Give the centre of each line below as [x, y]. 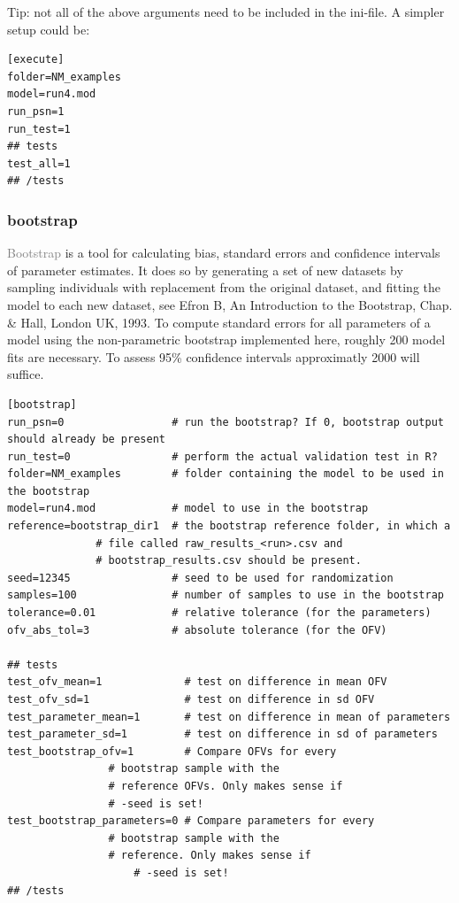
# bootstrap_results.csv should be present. [229, 561]
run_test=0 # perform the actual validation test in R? [222, 456]
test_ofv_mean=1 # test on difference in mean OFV [197, 682]
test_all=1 [39, 163]
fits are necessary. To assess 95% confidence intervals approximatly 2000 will [214, 356]
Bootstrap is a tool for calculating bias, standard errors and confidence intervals [224, 253]
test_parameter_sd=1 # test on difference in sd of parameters [222, 734]
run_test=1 [39, 129]
